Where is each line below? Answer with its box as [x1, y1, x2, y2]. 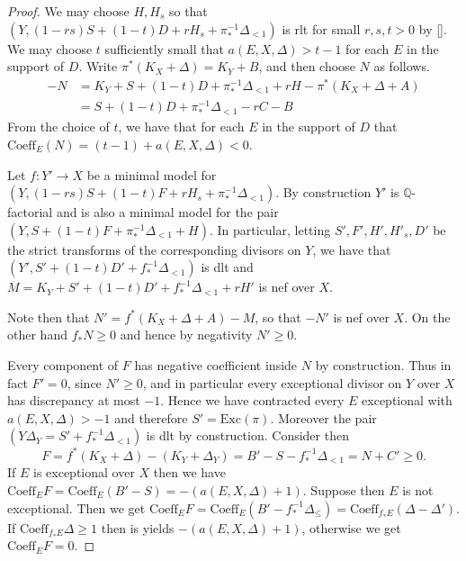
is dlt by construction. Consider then [146, 426, 349, 445]
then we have [153, 463, 226, 482]
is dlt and [201, 258, 254, 276]
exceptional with [362, 391, 453, 410]
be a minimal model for [86, 165, 217, 184]
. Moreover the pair [270, 408, 377, 427]
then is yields [101, 518, 175, 537]
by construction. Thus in [315, 356, 452, 375]
